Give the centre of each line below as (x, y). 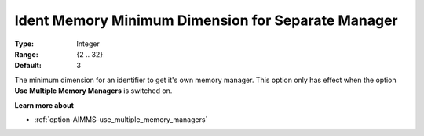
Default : (28, 66)
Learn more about (44, 105)
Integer (88, 44)
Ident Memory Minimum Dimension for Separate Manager (206, 20)
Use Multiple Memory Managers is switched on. (93, 91)
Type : (24, 44)
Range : (26, 54)
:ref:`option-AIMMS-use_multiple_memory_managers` (121, 119)
